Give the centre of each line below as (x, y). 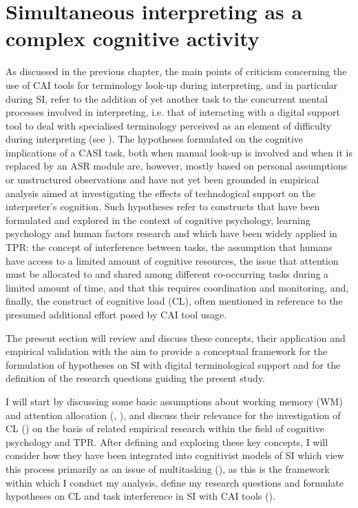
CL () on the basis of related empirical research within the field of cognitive (165, 428)
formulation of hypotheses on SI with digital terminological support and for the (173, 364)
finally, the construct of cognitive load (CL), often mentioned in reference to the (174, 301)
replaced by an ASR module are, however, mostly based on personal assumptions (177, 166)
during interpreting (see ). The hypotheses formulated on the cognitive (155, 139)
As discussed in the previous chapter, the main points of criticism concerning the (176, 71)
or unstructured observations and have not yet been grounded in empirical (162, 180)
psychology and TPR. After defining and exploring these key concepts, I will (167, 441)
